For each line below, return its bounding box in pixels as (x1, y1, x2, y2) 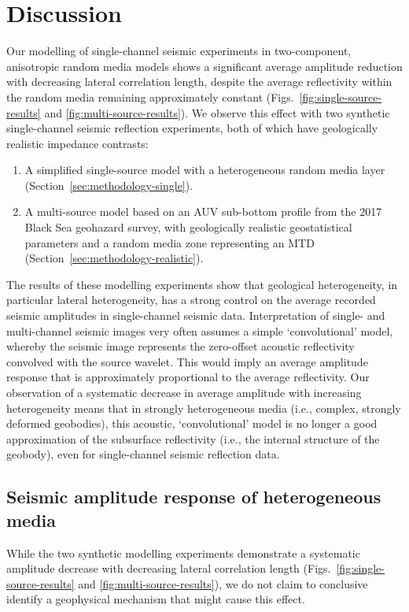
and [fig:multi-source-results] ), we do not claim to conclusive (78, 575, 368, 592)
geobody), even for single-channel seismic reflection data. (6, 446, 280, 462)
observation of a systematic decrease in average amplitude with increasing (6, 384, 362, 400)
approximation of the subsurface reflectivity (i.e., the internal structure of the (6, 430, 380, 447)
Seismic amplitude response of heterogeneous (6, 484, 381, 509)
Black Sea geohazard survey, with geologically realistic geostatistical (24, 219, 352, 236)
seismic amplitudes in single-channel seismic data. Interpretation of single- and (6, 307, 385, 324)
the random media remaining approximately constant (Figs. (6, 88, 294, 105)
